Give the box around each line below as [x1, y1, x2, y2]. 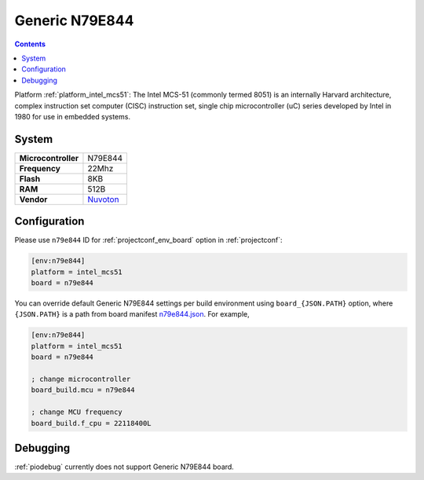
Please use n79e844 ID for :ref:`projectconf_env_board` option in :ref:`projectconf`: [14, 236, 283, 245]
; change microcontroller [31, 375, 131, 383]
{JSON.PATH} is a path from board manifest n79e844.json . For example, [14, 310, 250, 319]
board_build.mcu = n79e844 [31, 386, 135, 394]
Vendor [19, 193, 48, 204]
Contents [14, 39, 46, 49]
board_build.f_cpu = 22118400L [31, 419, 152, 427]
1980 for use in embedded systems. [14, 112, 131, 121]
